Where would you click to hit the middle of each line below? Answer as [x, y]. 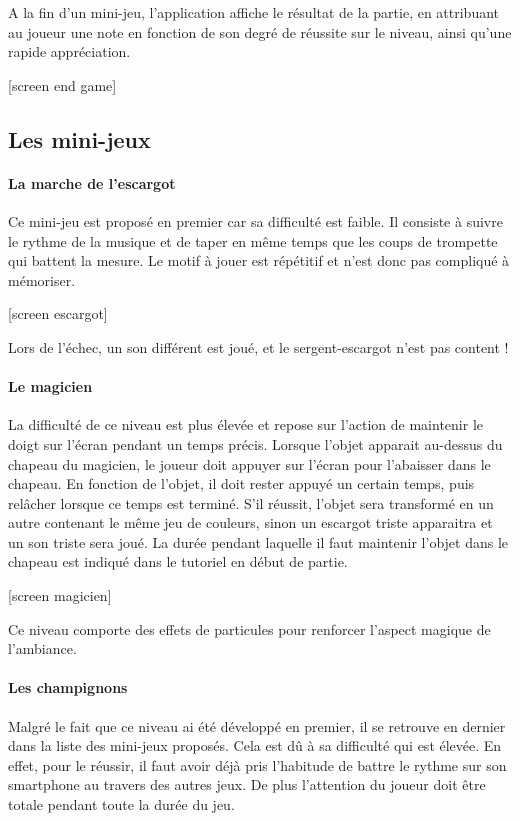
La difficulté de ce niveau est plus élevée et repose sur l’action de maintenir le [245, 424]
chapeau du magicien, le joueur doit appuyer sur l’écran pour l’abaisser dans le [249, 463]
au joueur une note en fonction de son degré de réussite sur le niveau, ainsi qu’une [260, 31]
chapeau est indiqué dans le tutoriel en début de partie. [178, 561]
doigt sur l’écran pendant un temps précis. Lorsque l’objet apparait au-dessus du [255, 443]
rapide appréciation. [69, 51]
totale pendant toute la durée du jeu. [121, 804]
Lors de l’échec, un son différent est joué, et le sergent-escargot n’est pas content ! [258, 346]
